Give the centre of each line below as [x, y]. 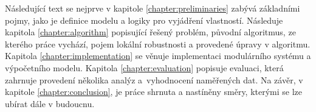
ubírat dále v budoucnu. [50, 103]
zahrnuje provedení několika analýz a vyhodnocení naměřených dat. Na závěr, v [154, 79]
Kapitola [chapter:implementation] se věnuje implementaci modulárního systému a [158, 56]
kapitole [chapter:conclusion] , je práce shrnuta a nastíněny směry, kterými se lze [154, 92]
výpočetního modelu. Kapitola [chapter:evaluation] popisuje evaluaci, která [144, 67]
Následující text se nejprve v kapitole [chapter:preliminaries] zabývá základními [153, 8]
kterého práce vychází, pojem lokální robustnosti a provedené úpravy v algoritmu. [158, 44]
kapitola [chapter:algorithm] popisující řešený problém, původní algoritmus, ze [150, 32]
